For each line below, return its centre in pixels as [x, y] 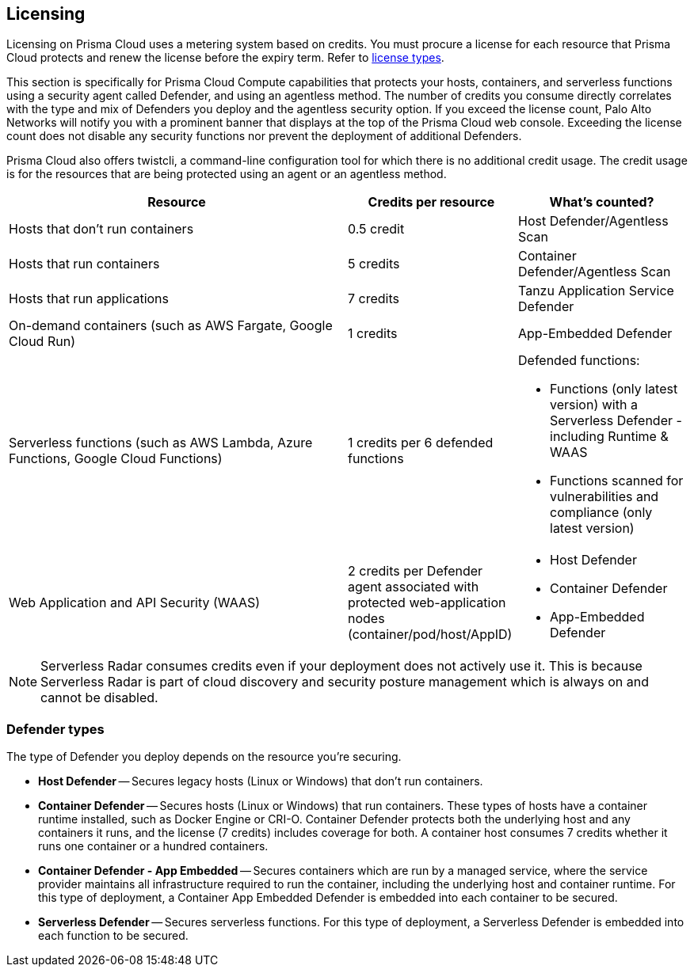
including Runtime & [609, 437]
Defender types [55, 729]
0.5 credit [376, 229]
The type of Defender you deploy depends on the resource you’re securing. [204, 757]
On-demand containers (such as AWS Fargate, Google [171, 326]
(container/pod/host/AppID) [430, 635]
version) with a [594, 405]
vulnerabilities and [604, 497]
